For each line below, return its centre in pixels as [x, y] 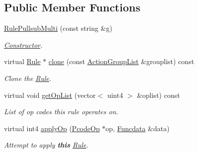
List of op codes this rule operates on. [61, 112]
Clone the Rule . [28, 78]
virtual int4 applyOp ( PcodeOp [52, 128]
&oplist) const [158, 95]
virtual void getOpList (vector [50, 95]
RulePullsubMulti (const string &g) [58, 28]
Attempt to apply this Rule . [46, 145]
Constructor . [23, 44]
